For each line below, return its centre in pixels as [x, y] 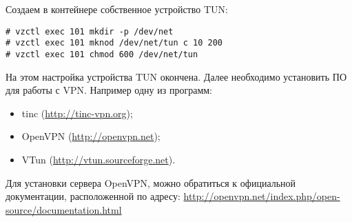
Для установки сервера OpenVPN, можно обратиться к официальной [151, 182]
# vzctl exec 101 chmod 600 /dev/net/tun [102, 54]
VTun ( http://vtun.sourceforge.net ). [99, 159]
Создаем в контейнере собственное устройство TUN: [117, 9]
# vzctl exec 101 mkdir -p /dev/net [90, 31]
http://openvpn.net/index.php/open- [262, 196]
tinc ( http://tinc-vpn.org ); [77, 113]
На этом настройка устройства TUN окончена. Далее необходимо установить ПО [176, 76]
